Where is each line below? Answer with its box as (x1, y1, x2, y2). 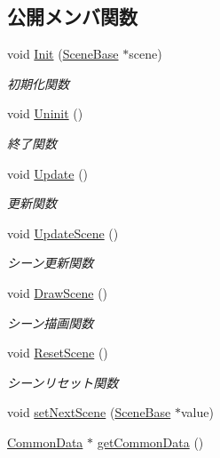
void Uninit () (7, 104, 83, 123)
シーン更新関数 (7, 253, 94, 272)
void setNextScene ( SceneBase (7, 403, 171, 422)
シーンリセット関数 (7, 373, 119, 391)
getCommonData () (97, 432, 204, 451)
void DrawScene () (7, 283, 108, 301)
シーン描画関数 (7, 313, 94, 332)
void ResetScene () (7, 343, 108, 362)
